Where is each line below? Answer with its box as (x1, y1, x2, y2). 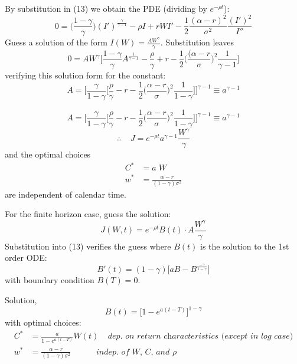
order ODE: (5, 251, 47, 264)
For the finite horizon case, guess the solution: (5, 208, 171, 220)
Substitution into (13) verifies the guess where (5, 240, 171, 252)
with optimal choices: (5, 316, 81, 329)
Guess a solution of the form (5, 36, 107, 48)
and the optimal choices (5, 148, 91, 160)
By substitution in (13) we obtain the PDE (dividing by (5, 2, 207, 14)
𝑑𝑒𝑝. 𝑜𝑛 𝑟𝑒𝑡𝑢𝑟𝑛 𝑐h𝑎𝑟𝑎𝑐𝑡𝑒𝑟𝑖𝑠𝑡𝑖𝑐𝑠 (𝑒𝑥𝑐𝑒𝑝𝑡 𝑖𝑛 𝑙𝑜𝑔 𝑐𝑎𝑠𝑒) (107, 332, 293, 341)
